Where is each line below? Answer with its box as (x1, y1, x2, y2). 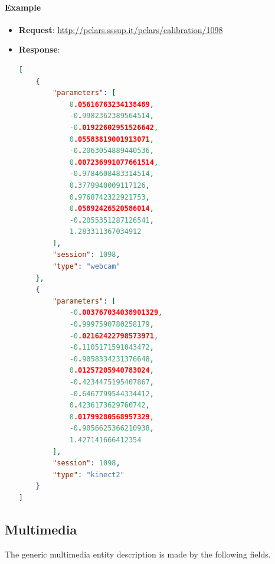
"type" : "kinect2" (53, 470, 125, 479)
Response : (18, 43, 60, 56)
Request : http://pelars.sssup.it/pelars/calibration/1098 (18, 23, 223, 35)
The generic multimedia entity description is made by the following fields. (5, 547, 271, 560)
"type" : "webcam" (53, 262, 120, 271)
